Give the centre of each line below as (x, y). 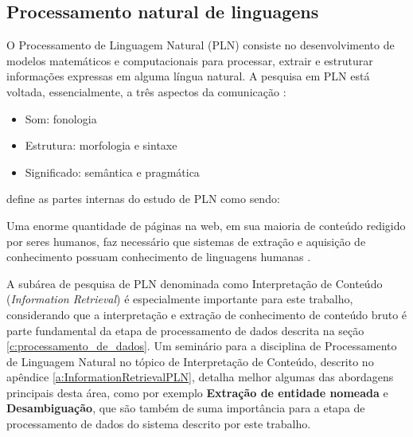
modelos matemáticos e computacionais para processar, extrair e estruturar (190, 60)
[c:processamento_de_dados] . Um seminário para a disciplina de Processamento (202, 346)
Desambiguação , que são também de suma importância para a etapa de (186, 408)
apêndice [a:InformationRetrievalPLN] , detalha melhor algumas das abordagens (200, 377)
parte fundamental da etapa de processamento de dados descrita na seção (185, 330)
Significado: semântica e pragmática (112, 172)
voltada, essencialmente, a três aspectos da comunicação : (146, 91)
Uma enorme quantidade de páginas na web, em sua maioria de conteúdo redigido (206, 225)
